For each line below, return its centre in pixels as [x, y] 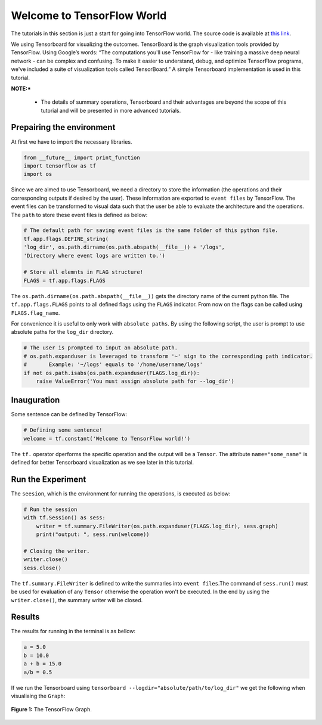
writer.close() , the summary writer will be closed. [77, 600]
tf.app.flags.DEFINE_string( [66, 239]
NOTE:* [21, 88]
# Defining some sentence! [63, 430]
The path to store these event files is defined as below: [79, 215]
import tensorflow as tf [60, 166]
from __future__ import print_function [82, 157]
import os [38, 174]
